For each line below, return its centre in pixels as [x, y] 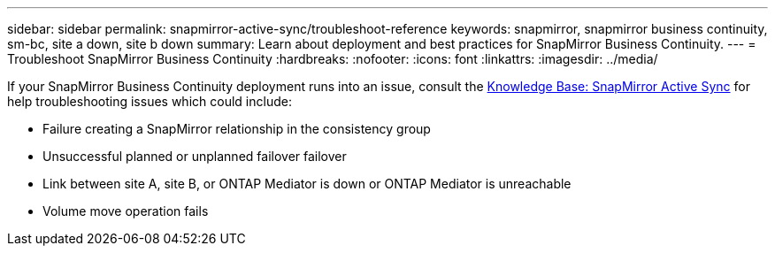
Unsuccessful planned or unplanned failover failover [195, 156]
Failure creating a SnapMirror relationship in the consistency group [237, 129]
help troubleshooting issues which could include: [150, 101]
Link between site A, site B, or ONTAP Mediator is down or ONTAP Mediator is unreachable [307, 184]
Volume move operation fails [126, 211]
